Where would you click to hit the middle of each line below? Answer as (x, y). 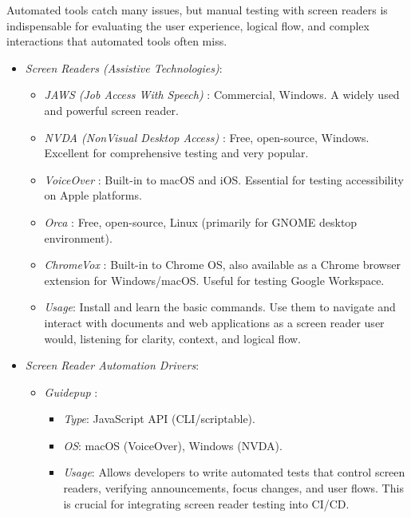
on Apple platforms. (93, 195)
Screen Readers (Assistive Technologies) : (124, 67)
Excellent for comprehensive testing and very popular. (176, 153)
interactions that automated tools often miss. (117, 41)
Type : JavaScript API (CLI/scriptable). (159, 419)
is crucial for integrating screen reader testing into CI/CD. (206, 503)
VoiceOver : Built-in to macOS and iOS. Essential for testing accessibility (224, 179)
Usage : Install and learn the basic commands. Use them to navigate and (220, 307)
